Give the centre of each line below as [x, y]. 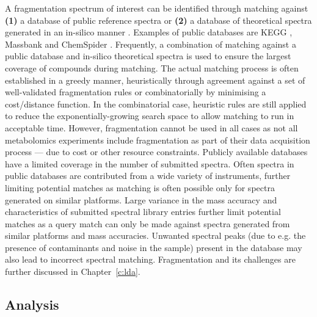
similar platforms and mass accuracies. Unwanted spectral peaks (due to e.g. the [155, 235]
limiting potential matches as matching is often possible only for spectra [140, 187]
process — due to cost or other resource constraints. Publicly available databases [156, 152]
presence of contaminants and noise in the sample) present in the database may [154, 247]
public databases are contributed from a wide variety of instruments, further [148, 176]
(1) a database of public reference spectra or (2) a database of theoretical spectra [158, 20]
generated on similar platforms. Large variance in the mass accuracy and [141, 199]
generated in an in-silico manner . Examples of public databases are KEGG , [149, 32]
